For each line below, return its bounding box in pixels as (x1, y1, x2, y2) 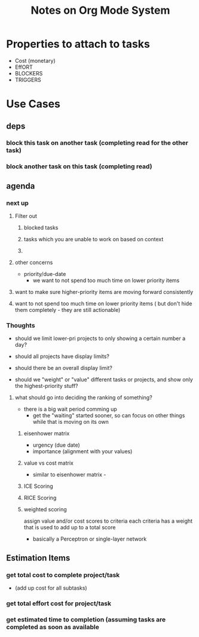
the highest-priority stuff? (14, 383, 79, 390)
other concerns (14, 259, 53, 266)
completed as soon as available (6, 623, 100, 631)
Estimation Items (6, 553, 71, 563)
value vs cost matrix (23, 459, 74, 467)
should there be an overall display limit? (14, 365, 112, 372)
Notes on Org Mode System (30, 4, 170, 17)
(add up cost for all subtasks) (14, 584, 88, 591)
